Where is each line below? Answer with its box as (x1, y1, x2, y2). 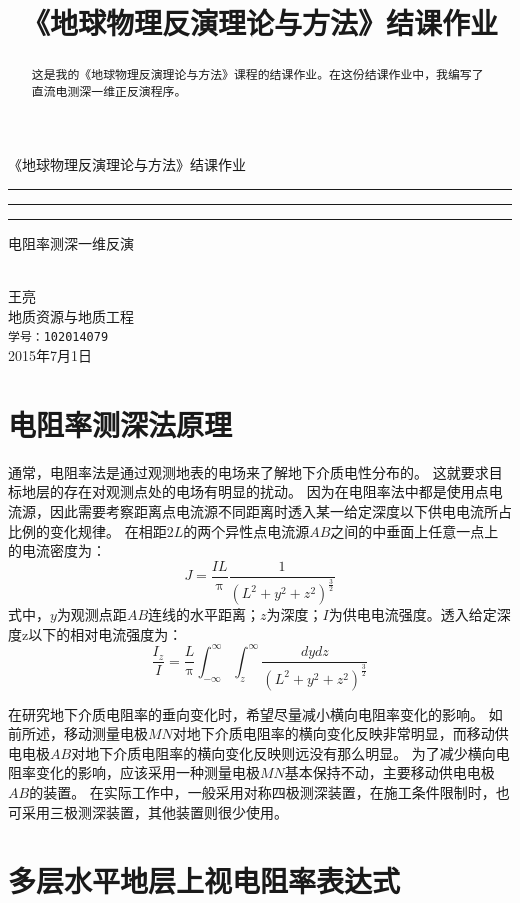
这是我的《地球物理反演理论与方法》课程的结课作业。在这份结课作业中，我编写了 (31, 66, 484, 83)
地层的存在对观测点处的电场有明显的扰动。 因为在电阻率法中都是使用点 (21, 481, 489, 502)
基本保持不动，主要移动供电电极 (284, 762, 495, 783)
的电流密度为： (8, 540, 106, 561)
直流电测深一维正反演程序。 (31, 82, 187, 99)
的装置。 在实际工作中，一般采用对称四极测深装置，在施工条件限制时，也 (29, 781, 510, 802)
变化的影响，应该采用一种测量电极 (35, 762, 260, 783)
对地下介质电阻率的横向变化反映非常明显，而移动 (172, 723, 495, 744)
